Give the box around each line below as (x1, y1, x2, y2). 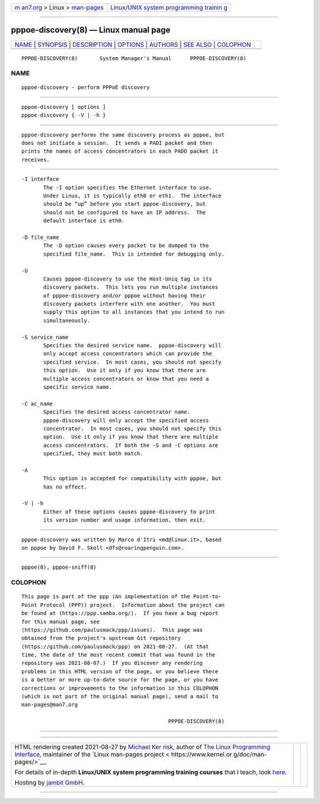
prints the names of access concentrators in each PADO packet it (21, 148, 219, 155)
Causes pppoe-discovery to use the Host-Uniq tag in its (43, 275, 213, 282)
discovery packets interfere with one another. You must (43, 301, 216, 307)
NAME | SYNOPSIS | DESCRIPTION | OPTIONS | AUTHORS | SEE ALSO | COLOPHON (14, 40, 251, 49)
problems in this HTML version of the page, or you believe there (21, 668, 219, 674)
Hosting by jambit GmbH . (14, 778, 85, 787)
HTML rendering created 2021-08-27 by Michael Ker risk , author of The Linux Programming (14, 743, 271, 751)
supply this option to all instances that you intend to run (43, 309, 225, 316)
